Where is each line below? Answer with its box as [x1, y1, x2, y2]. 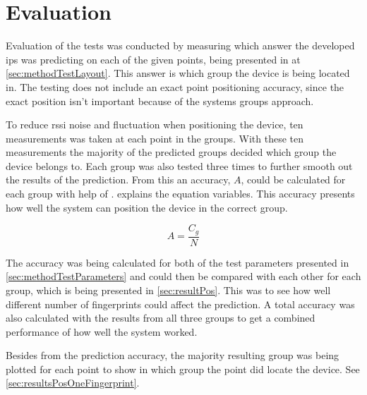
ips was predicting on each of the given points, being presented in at [6, 51, 301, 66]
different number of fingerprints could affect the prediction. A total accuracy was [6, 296, 355, 311]
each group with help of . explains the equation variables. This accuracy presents [6, 186, 355, 201]
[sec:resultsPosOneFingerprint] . [6, 375, 140, 390]
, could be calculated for [241, 172, 346, 187]
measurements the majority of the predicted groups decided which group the [6, 145, 337, 159]
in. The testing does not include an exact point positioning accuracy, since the [6, 79, 344, 94]
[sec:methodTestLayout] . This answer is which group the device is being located [6, 66, 350, 80]
